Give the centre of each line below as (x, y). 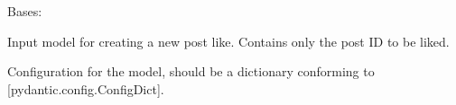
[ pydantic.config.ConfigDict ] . (86, 88)
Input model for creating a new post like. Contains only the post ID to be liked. (228, 41)
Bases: (25, 11)
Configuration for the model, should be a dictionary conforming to (191, 71)
